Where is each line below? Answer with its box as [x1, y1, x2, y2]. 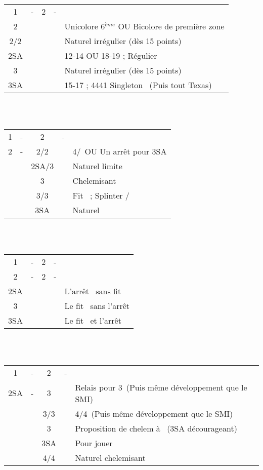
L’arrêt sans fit [64, 285, 121, 297]
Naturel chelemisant [75, 451, 146, 463]
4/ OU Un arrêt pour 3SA [72, 145, 167, 158]
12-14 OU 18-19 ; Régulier [64, 50, 157, 61]
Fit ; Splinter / [72, 189, 129, 202]
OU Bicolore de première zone [118, 20, 225, 32]
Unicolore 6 [64, 20, 105, 32]
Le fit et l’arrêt [64, 315, 121, 327]
